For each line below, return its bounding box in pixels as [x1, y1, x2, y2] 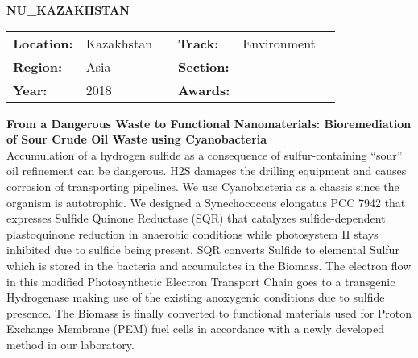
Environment [242, 33, 316, 52]
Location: [13, 33, 73, 52]
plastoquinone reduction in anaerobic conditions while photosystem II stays [6, 225, 379, 242]
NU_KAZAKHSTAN [6, 2, 130, 18]
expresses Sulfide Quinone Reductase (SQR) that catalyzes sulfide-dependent [6, 210, 386, 227]
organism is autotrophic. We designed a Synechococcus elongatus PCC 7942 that [6, 194, 406, 210]
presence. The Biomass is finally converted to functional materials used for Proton [6, 304, 412, 321]
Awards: [178, 80, 230, 99]
